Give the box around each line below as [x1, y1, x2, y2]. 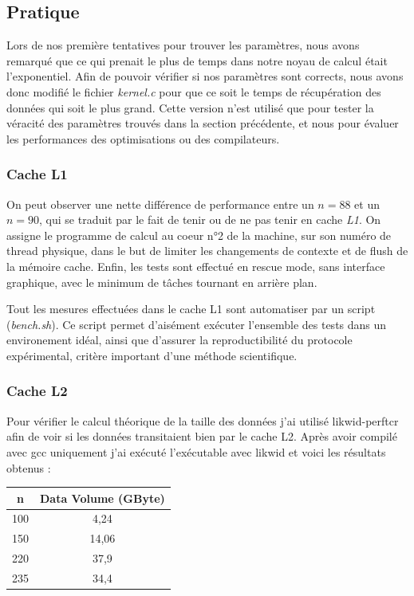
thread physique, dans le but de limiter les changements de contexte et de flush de [6, 242, 408, 259]
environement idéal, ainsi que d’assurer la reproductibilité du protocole [6, 331, 353, 348]
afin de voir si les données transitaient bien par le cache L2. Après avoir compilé [6, 428, 397, 445]
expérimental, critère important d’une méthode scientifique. [6, 347, 298, 363]
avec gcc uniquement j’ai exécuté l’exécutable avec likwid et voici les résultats [6, 443, 386, 460]
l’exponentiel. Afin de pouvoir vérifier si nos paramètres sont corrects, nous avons [6, 68, 404, 84]
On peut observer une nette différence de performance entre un [6, 195, 314, 212]
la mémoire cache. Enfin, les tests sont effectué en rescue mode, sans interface [6, 257, 385, 274]
